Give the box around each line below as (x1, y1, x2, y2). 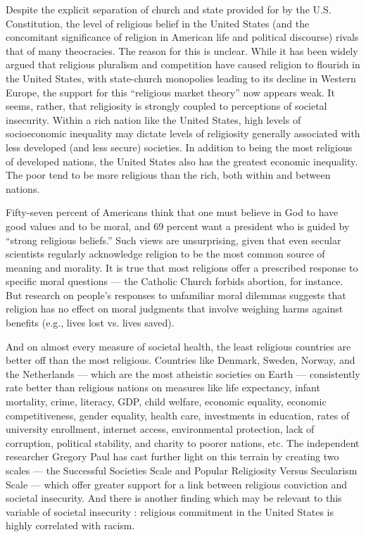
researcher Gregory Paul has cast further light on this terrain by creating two (6, 449, 339, 464)
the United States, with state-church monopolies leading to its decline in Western (6, 70, 356, 85)
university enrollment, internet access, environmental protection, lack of (6, 422, 315, 436)
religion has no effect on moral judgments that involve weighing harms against (6, 301, 343, 316)
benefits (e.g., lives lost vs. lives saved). (6, 315, 175, 330)
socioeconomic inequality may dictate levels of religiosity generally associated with (6, 126, 360, 141)
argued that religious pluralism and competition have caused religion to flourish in (6, 57, 360, 72)
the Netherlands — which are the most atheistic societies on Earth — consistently (6, 366, 360, 381)
